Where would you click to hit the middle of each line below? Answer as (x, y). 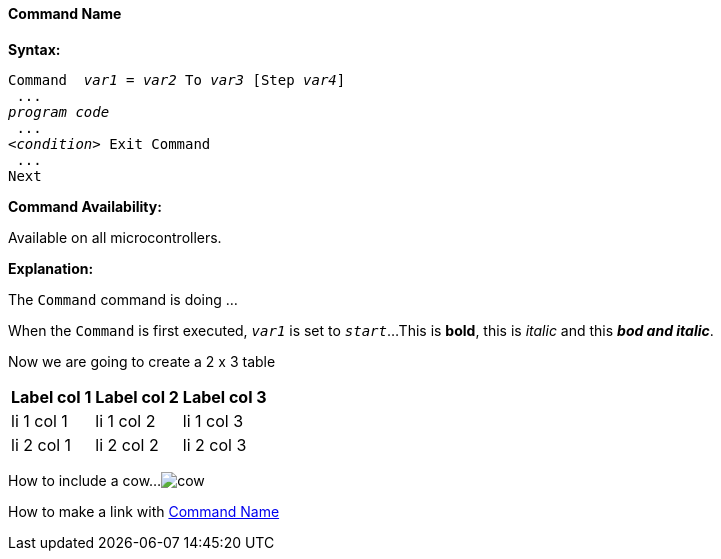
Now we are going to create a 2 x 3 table (142, 361)
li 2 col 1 (41, 444)
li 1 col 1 (39, 420)
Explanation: (51, 268)
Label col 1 (51, 396)
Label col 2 (137, 396)
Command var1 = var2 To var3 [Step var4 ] (177, 79)
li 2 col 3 (214, 444)
